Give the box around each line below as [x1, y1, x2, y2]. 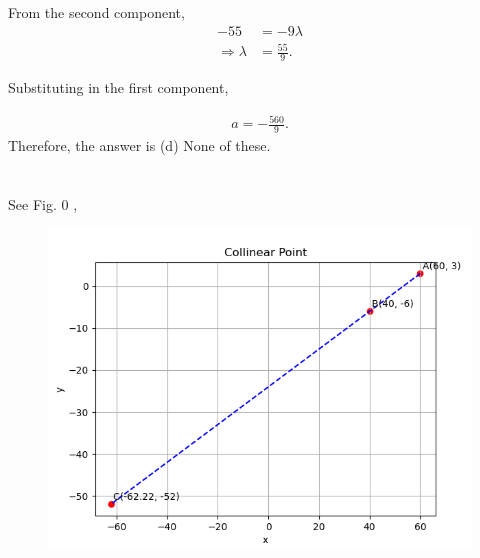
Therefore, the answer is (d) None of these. [8, 134, 271, 155]
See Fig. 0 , [8, 193, 78, 214]
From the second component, [8, 2, 185, 22]
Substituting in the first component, [8, 77, 229, 97]
